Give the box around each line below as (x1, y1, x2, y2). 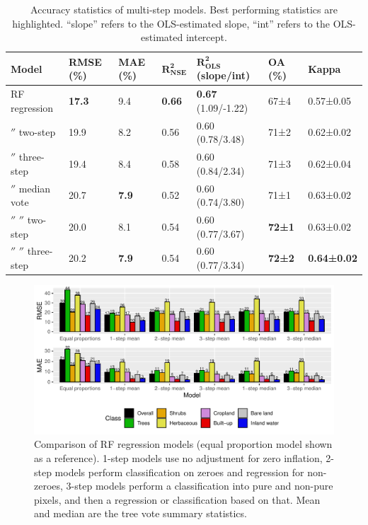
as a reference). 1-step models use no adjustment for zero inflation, (34, 451, 323, 466)
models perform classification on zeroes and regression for (54, 464, 304, 479)
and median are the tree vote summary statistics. (34, 506, 247, 521)
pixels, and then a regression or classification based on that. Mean (34, 492, 321, 507)
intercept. (185, 30, 227, 45)
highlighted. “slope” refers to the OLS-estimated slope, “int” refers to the (12, 16, 330, 30)
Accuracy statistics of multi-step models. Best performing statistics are (30, 2, 338, 16)
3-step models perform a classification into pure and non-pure (66, 478, 333, 493)
